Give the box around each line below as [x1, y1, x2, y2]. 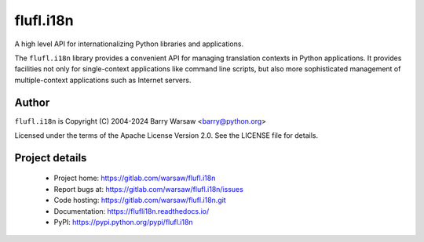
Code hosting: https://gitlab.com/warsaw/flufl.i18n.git [53, 196, 227, 205]
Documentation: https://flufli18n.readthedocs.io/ [53, 206, 210, 215]
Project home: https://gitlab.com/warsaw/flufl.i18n [53, 173, 216, 183]
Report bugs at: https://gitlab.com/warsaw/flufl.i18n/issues [53, 184, 243, 193]
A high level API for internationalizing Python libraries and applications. [14, 39, 243, 49]
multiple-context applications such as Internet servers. [14, 75, 192, 85]
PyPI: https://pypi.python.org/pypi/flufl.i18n [53, 217, 193, 226]
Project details [14, 151, 87, 164]
